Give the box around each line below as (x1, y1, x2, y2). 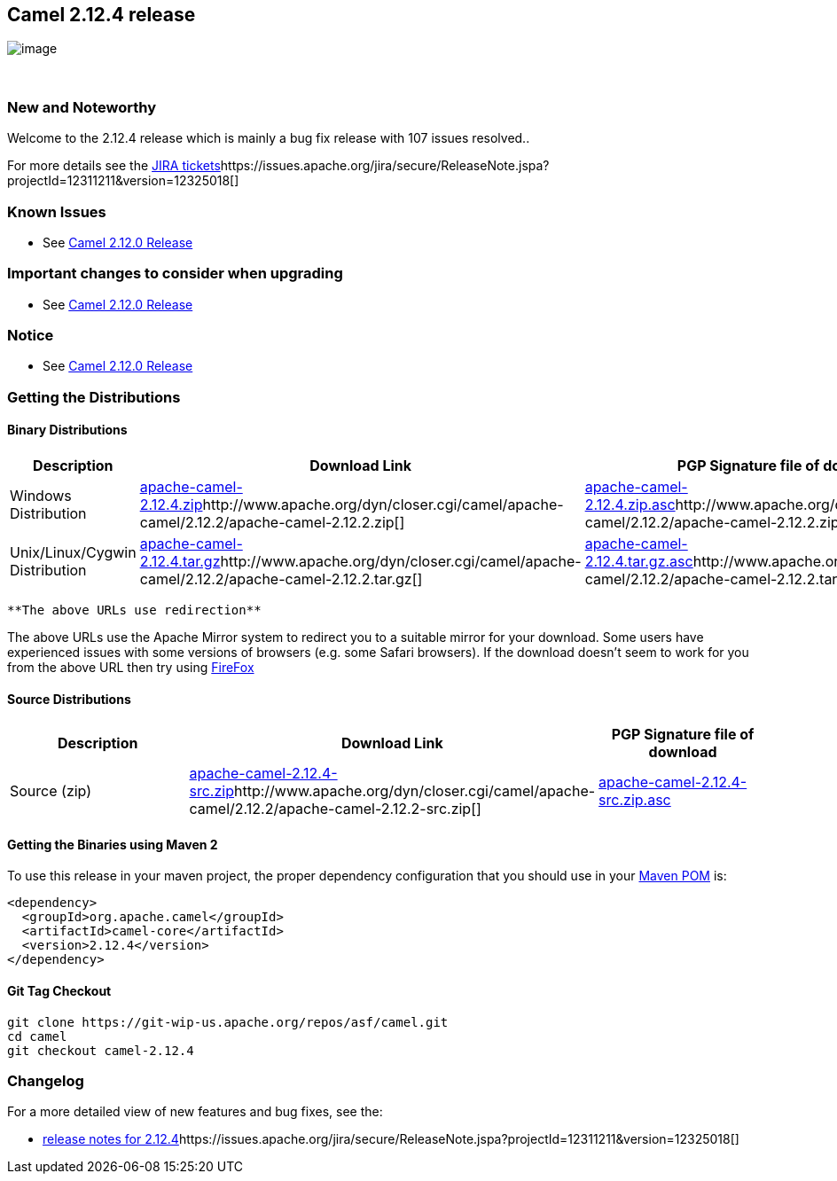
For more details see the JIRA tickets (7, 158, 221, 174)
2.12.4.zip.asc (584, 496, 676, 514)
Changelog (7, 1072, 84, 1091)
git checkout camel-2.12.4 (7, 1043, 194, 1058)
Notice (7, 326, 54, 345)
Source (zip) (10, 782, 92, 801)
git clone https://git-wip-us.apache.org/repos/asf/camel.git (7, 1014, 449, 1029)
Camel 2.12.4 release (7, 4, 196, 26)
